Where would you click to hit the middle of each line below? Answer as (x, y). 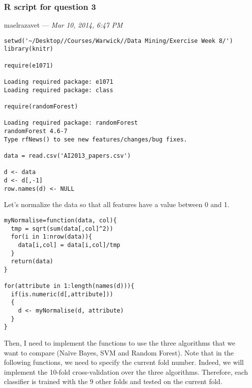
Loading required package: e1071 (59, 82)
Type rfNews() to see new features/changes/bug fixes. (96, 139)
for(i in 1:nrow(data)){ (51, 237)
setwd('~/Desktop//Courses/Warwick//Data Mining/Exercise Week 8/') (119, 41)
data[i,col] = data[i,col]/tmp (69, 245)
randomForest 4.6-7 (36, 131)
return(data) (32, 262)
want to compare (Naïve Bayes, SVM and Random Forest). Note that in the (119, 352)
